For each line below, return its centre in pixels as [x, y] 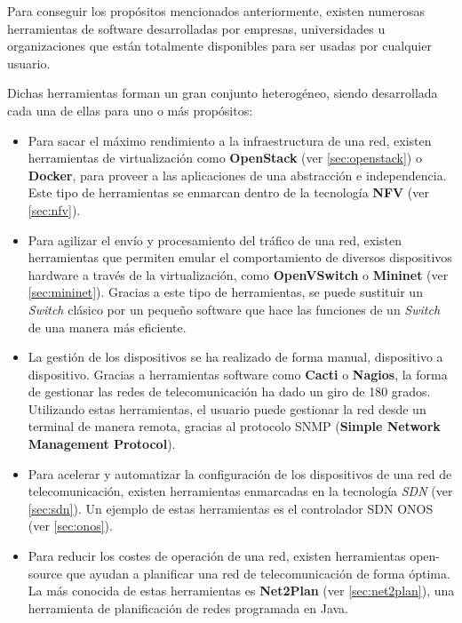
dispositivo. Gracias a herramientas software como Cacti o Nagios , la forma [238, 374]
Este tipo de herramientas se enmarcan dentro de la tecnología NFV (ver [229, 192]
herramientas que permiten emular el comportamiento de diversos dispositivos [240, 257]
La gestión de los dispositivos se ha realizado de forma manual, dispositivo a [235, 357]
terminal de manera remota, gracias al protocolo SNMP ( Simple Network [234, 426]
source [45, 573]
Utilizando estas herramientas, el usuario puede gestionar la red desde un [227, 408]
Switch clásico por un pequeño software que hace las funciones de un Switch [234, 309]
